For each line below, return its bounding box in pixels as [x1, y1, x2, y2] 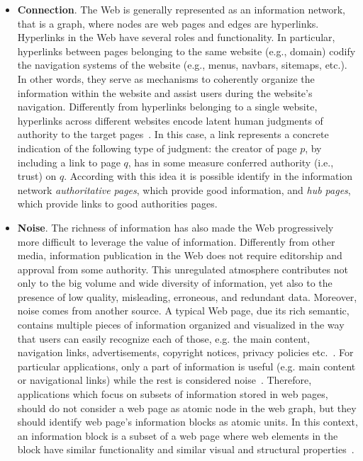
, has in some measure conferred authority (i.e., [128, 154, 334, 169]
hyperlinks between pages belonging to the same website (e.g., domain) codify [17, 43, 356, 58]
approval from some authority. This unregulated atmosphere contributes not [17, 261, 348, 276]
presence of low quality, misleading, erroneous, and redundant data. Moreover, [17, 289, 357, 304]
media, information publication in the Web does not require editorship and [17, 248, 342, 263]
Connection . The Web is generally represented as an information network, [17, 2, 345, 16]
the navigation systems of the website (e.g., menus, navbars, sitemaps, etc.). [17, 57, 347, 72]
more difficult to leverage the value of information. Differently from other [17, 234, 335, 249]
